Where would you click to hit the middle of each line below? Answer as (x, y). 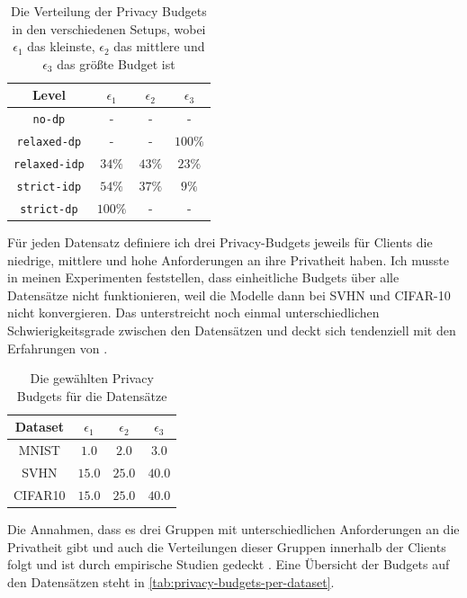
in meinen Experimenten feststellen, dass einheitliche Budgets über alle (203, 277)
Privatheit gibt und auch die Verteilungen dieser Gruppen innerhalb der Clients (227, 546)
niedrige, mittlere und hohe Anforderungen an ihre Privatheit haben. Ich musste (229, 259)
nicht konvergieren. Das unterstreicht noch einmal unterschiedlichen (193, 312)
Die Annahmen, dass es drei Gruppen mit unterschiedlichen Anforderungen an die (233, 528)
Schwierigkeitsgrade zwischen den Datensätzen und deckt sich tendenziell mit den (232, 330)
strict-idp (49, 187)
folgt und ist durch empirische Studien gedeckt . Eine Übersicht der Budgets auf (229, 564)
